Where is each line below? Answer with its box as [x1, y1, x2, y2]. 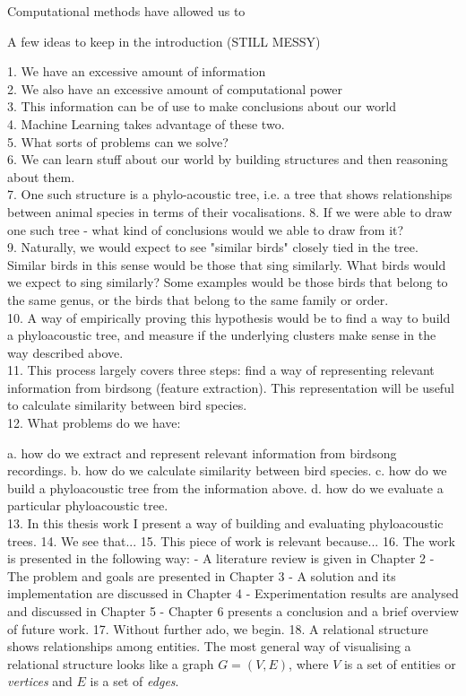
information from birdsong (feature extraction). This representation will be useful [7, 378, 454, 396]
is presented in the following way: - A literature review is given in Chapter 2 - [7, 549, 435, 568]
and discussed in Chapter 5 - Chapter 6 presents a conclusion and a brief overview [7, 602, 459, 620]
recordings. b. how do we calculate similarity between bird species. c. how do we [7, 461, 447, 480]
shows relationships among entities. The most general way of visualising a [7, 637, 411, 656]
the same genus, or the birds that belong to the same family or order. [7, 290, 389, 309]
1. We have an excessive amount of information [7, 62, 266, 81]
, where [289, 654, 329, 673]
